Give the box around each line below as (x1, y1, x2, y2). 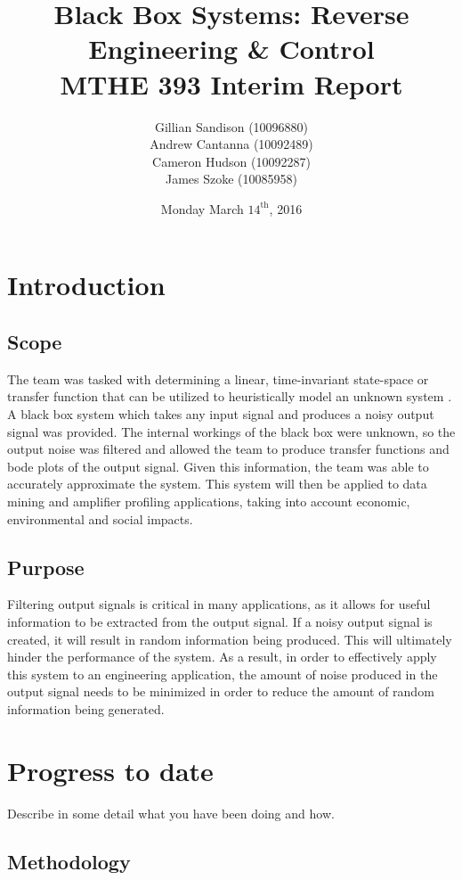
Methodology (7, 847, 131, 875)
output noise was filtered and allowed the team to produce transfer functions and (7, 440, 450, 458)
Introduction (7, 267, 166, 303)
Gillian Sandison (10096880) (154, 117, 309, 136)
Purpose (7, 553, 85, 580)
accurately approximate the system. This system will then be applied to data (7, 474, 427, 493)
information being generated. (7, 699, 165, 718)
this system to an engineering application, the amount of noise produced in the (7, 664, 438, 683)
